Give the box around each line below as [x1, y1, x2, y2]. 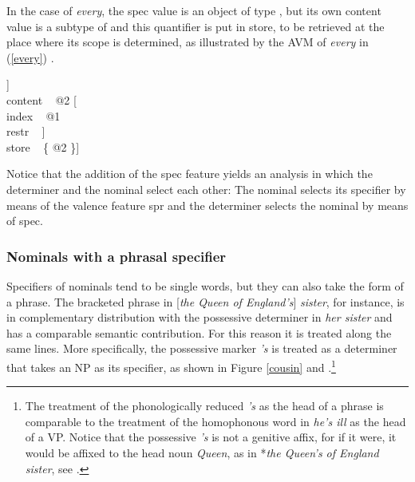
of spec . [6, 212, 43, 229]
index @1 [6, 107, 61, 124]
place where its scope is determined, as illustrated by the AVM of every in [6, 34, 369, 50]
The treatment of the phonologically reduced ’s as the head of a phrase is [25, 397, 384, 414]
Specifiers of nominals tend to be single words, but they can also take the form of [6, 277, 404, 294]
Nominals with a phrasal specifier [6, 246, 227, 266]
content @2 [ [6, 91, 77, 108]
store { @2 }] [6, 138, 80, 155]
